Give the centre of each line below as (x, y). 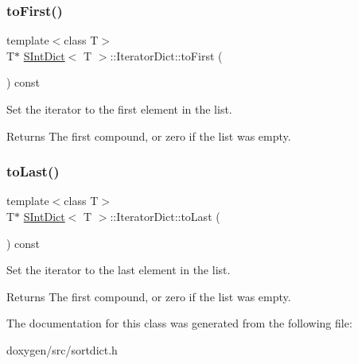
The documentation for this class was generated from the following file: (179, 323)
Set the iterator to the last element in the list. (119, 270)
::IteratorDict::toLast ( (165, 216)
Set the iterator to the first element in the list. (119, 109)
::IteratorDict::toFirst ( (166, 55)
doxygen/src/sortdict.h (62, 349)
